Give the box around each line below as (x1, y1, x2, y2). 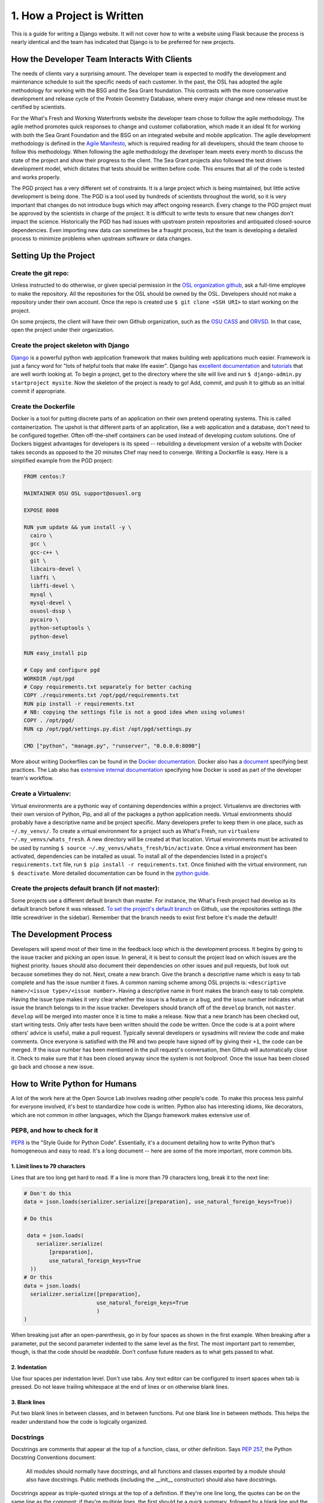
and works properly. (11, 173, 61, 180)
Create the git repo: (11, 269, 69, 278)
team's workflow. (11, 774, 54, 782)
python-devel (30, 633, 68, 640)
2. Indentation (11, 1364, 47, 1371)
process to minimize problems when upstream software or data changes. (11, 235, 192, 242)
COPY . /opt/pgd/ (23, 717, 75, 724)
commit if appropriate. (11, 388, 66, 395)
